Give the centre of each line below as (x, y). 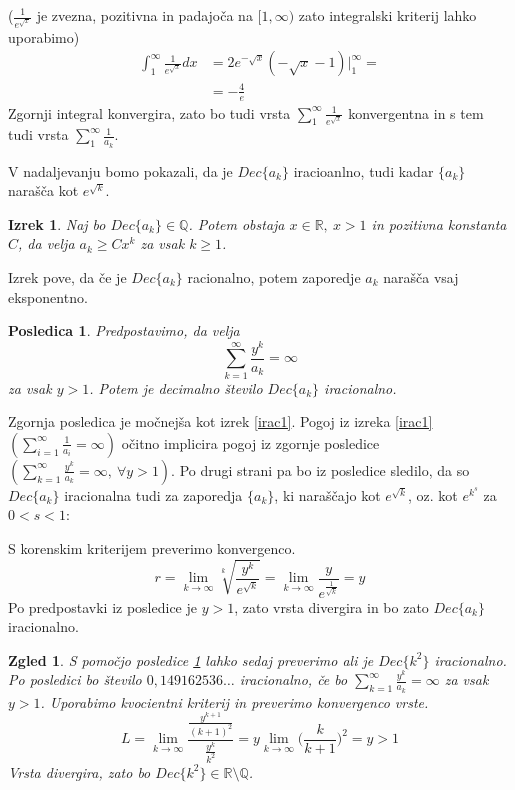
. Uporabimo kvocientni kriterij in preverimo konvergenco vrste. (234, 701)
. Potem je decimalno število (176, 387)
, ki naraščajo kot (327, 494)
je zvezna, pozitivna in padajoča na (144, 15)
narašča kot (43, 190)
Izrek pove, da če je (67, 277)
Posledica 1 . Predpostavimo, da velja (124, 330)
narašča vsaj (421, 277)
